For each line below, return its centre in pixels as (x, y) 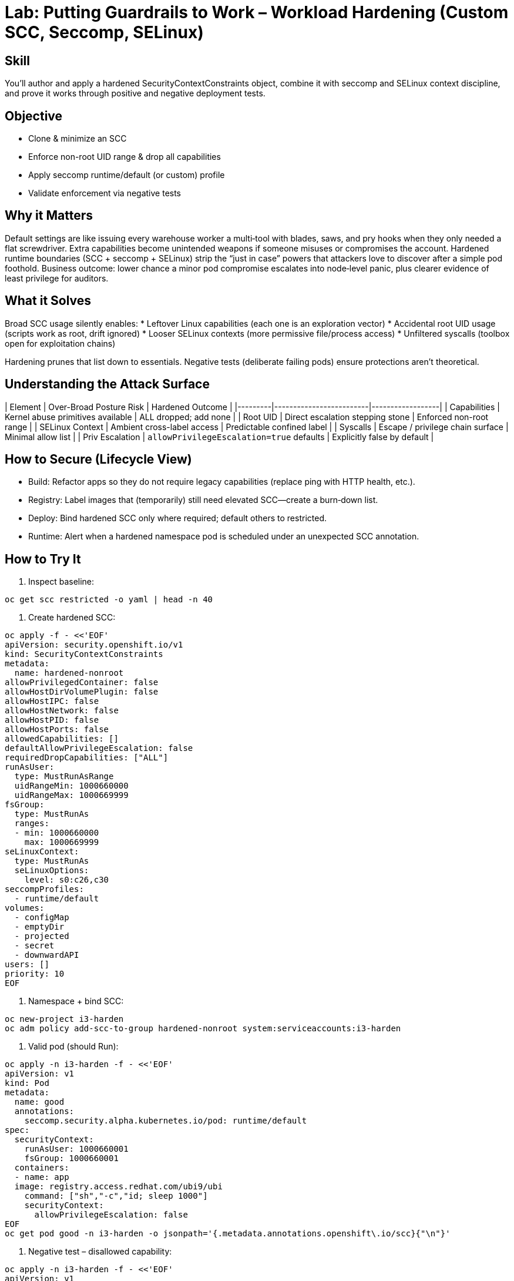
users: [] (27, 965)
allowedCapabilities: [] (62, 739)
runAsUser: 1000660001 (76, 1149)
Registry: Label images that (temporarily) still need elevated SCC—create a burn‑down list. (203, 500)
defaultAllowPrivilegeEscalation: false (99, 748)
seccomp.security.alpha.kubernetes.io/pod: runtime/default (166, 1121)
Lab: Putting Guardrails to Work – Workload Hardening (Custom (257, 12)
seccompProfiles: (44, 889)
